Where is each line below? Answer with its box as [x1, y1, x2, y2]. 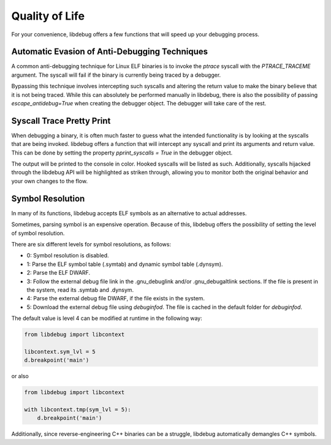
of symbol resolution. [11, 229, 65, 237]
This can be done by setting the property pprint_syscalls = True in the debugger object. [11, 149, 233, 156]
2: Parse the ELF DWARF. [26, 269, 91, 276]
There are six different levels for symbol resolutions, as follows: [11, 240, 172, 248]
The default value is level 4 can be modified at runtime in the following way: [11, 314, 202, 322]
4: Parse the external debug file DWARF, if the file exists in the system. [26, 295, 205, 302]
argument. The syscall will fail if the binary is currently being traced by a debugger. [11, 71, 221, 78]
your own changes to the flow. [11, 177, 88, 184]
